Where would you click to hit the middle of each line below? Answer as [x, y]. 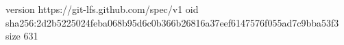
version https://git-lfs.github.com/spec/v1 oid [102, 9]
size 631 [22, 36]
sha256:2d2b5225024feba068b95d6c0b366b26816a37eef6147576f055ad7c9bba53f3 [172, 22]
